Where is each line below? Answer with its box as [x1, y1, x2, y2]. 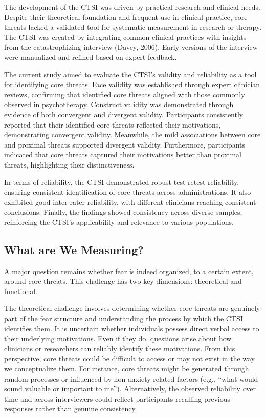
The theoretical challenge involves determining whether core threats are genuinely [4, 303, 260, 314]
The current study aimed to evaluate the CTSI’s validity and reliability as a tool [4, 69, 257, 79]
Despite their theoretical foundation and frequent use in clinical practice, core [4, 11, 248, 22]
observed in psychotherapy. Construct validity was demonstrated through [4, 99, 234, 110]
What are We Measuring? [4, 241, 144, 257]
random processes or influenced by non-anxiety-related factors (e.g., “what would [4, 373, 258, 384]
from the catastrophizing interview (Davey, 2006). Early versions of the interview [4, 41, 258, 52]
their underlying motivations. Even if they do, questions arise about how [4, 333, 232, 344]
